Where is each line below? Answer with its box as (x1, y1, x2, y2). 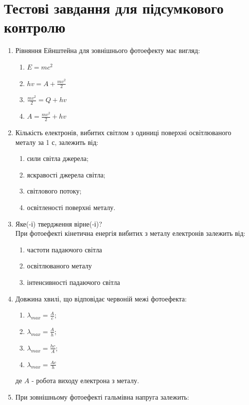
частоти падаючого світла (27, 244, 102, 254)
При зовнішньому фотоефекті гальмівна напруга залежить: (15, 392, 189, 402)
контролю (4, 17, 66, 37)
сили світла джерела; (27, 153, 89, 163)
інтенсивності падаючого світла (27, 277, 120, 287)
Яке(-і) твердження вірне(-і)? (15, 218, 102, 229)
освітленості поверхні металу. (27, 202, 116, 212)
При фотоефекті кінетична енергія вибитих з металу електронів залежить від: (15, 228, 246, 238)
